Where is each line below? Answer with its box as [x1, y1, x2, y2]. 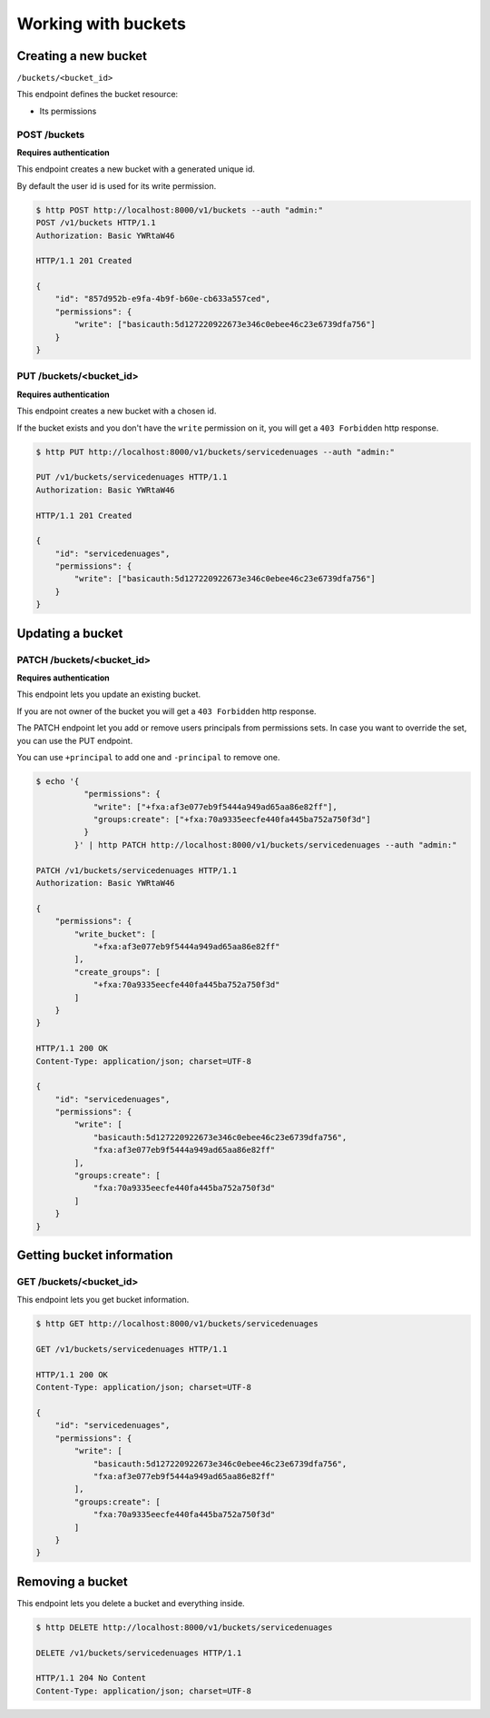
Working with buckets [16, 14, 186, 34]
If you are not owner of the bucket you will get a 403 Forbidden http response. [16, 705, 317, 717]
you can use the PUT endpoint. [16, 735, 133, 746]
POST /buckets [16, 128, 85, 141]
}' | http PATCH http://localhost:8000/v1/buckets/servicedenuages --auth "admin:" [73, 839, 457, 849]
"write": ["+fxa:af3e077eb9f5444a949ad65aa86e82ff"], [93, 801, 338, 812]
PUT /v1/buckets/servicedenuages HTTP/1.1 [35, 472, 228, 482]
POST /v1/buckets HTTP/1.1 [35, 218, 156, 228]
